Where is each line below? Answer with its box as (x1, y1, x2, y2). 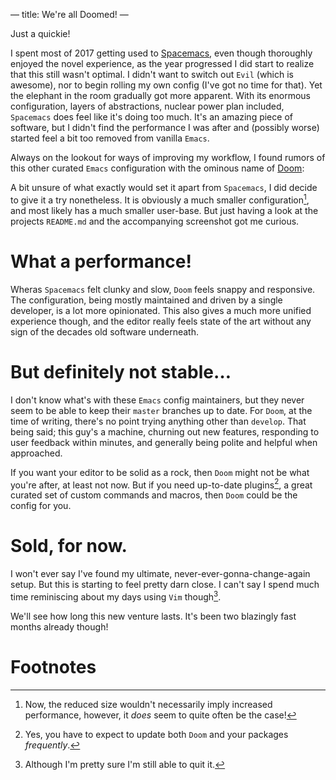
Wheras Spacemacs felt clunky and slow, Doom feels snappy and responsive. (10, 283, 316, 295)
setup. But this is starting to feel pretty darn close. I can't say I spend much (10, 579, 320, 591)
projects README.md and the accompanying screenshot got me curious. (10, 215, 300, 227)
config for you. (10, 500, 72, 512)
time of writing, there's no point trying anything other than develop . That (10, 415, 307, 427)
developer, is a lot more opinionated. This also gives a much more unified (10, 304, 312, 316)
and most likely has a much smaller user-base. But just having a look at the (10, 204, 319, 216)
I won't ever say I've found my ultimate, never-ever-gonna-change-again (10, 568, 311, 580)
